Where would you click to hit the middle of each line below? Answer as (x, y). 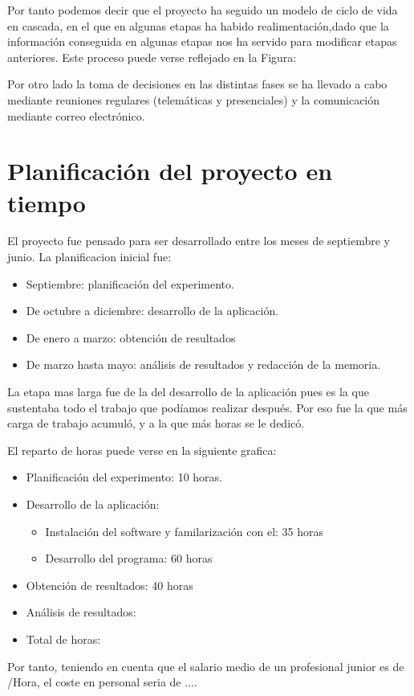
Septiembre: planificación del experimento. (130, 283)
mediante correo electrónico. (76, 115)
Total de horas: (63, 639)
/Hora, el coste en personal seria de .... (102, 682)
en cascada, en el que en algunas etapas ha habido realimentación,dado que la (198, 25)
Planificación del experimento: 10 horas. (124, 477)
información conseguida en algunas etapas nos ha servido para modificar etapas (202, 41)
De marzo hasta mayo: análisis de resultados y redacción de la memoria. (203, 364)
